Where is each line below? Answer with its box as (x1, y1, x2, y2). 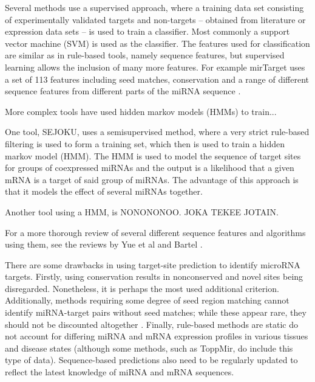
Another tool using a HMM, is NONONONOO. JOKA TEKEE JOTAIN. (5, 205, 279, 218)
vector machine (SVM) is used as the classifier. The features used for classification (5, 36, 310, 49)
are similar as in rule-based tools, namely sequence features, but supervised (5, 49, 285, 61)
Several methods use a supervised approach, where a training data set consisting (5, 1, 304, 13)
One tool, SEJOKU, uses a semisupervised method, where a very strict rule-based (5, 125, 310, 138)
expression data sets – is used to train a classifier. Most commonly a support (5, 25, 290, 38)
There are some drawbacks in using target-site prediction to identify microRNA (5, 258, 300, 271)
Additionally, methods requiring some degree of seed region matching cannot (5, 294, 290, 307)
